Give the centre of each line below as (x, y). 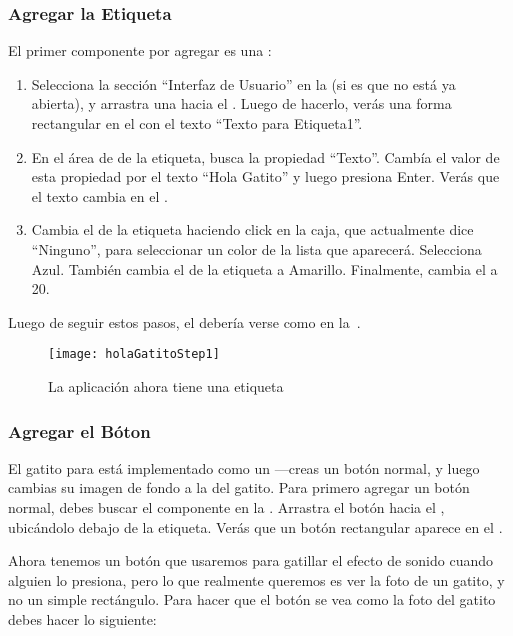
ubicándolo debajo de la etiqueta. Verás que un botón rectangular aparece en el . (255, 526)
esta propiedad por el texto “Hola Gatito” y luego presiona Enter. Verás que (265, 176)
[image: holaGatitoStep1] (134, 354)
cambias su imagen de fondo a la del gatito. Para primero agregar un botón (239, 487)
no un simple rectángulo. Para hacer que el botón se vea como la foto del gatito (252, 599)
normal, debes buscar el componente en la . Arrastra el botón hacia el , (226, 507)
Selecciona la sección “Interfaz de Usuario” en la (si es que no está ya (243, 83)
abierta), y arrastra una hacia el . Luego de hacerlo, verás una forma (241, 103)
